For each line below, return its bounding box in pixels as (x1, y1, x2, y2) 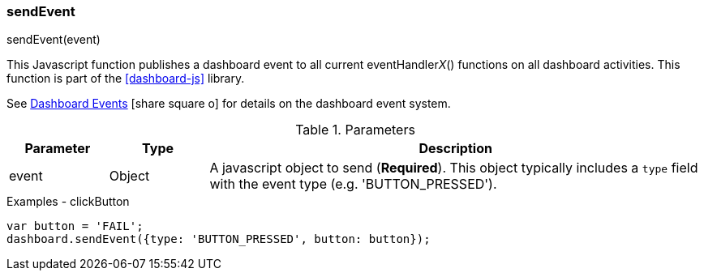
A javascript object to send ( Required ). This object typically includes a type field (209, 160, 698, 177)
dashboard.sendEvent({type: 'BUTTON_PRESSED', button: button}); (6, 232, 431, 246)
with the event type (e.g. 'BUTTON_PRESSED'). (209, 176, 497, 193)
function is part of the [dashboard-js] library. (6, 71, 245, 86)
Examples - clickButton (6, 194, 130, 209)
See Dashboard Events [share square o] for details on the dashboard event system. (6, 96, 451, 111)
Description (419, 140, 492, 157)
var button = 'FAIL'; (6, 219, 144, 233)
